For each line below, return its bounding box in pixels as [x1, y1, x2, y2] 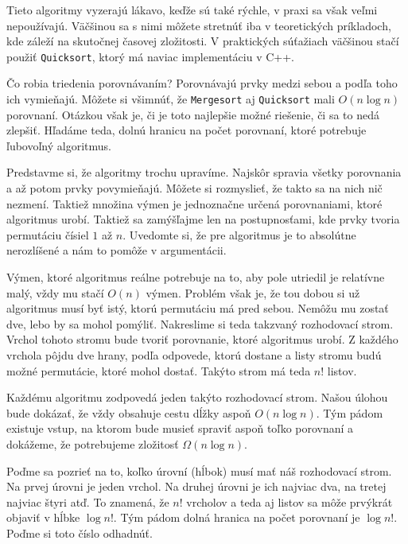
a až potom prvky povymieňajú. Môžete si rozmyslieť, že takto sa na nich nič [6, 180, 383, 196]
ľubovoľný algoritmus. [6, 137, 111, 153]
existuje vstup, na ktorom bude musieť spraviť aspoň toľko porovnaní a [6, 420, 354, 437]
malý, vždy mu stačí [6, 284, 104, 301]
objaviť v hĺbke [6, 509, 80, 526]
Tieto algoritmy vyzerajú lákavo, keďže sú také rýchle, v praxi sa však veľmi [6, 2, 378, 17]
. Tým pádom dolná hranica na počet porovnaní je [113, 509, 360, 526]
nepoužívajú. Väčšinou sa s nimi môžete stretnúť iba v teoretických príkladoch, [6, 17, 391, 33]
